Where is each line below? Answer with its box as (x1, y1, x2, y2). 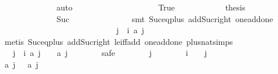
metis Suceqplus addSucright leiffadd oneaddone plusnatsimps (4, 35, 233, 47)
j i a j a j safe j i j (12, 47, 207, 59)
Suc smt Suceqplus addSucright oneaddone (56, 12, 273, 24)
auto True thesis (56, 1, 246, 13)
